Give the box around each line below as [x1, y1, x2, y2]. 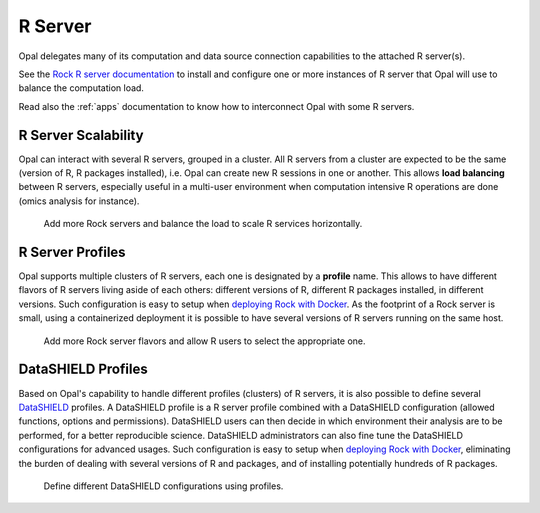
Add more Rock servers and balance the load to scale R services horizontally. [43, 218, 363, 230]
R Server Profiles [18, 244, 126, 260]
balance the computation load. [18, 82, 145, 94]
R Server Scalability [18, 126, 144, 144]
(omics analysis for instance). [18, 195, 140, 207]
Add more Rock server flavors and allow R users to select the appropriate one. [43, 335, 366, 347]
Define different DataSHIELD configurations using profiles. [43, 480, 284, 492]
